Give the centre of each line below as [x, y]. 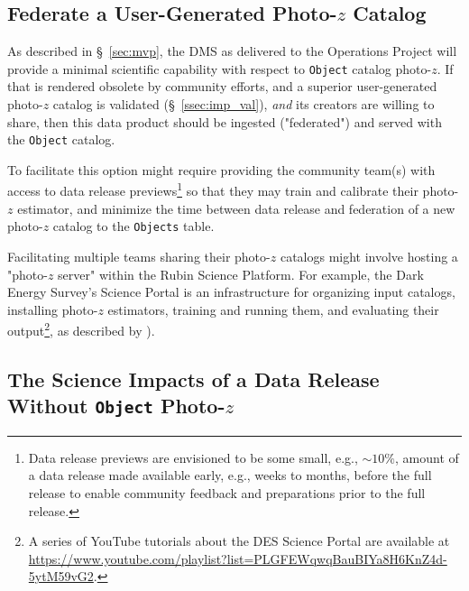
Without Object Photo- [116, 406]
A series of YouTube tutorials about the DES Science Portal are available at [239, 541]
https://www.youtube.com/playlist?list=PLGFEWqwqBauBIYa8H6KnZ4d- [238, 558]
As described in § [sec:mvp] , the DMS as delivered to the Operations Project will [232, 51]
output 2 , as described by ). [81, 329]
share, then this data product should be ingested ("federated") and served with [225, 121]
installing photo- [53, 309]
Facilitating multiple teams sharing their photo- [139, 256]
